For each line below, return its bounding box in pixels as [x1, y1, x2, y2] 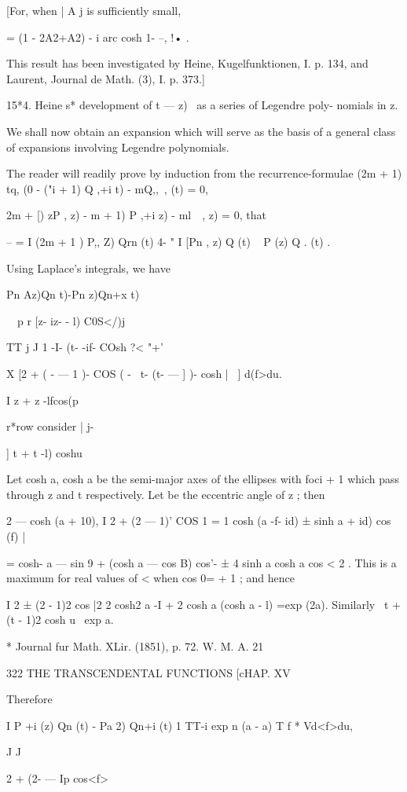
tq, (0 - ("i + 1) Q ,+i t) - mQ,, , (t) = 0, [6, 180, 208, 196]
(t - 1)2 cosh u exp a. [6, 611, 114, 628]
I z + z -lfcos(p [6, 391, 79, 408]
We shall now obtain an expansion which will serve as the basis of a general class [6, 123, 396, 139]
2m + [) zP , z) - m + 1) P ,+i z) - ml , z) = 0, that [6, 207, 266, 223]
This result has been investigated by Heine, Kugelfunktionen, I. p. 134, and [6, 55, 368, 71]
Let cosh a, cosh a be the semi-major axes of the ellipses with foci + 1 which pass [6, 471, 400, 487]
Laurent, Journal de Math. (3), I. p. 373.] [6, 70, 205, 86]
